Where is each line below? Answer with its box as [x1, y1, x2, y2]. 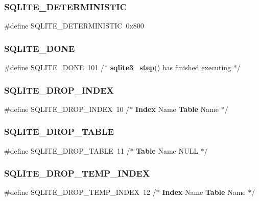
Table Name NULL [136, 145, 198, 156]
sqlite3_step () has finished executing [110, 62, 231, 73]
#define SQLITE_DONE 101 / [4, 62, 105, 73]
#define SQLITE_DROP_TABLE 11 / [4, 145, 130, 156]
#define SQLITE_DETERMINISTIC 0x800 [4, 20, 144, 31]
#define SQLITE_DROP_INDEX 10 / [4, 103, 130, 114]
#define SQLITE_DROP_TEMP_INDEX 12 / [4, 187, 156, 197]
